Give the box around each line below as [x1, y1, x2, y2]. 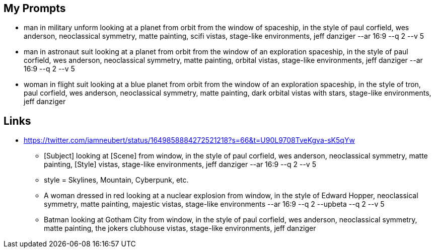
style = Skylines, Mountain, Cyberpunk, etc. [44, 176, 189, 185]
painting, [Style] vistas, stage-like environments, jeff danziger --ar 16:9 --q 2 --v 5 [44, 160, 316, 169]
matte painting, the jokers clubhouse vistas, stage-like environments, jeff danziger [44, 224, 316, 233]
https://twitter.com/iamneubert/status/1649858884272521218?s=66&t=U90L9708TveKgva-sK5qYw [24, 136, 355, 145]
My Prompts [4, 2, 66, 15]
